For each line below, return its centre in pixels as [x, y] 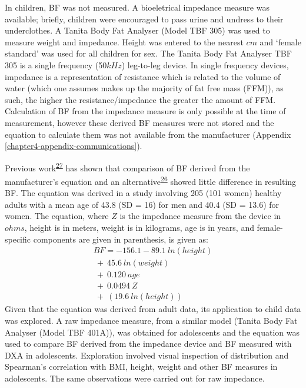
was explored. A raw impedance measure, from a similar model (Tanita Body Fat [151, 320]
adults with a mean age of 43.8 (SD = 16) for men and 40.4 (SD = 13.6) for [142, 204]
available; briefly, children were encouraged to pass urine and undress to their [144, 19]
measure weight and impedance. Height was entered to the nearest [124, 42]
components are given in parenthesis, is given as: [121, 239]
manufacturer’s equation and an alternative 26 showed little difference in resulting [151, 180]
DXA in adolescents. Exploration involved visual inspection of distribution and [147, 355]
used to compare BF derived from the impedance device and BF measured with [148, 344]
